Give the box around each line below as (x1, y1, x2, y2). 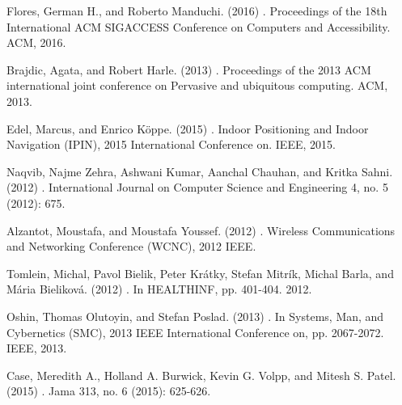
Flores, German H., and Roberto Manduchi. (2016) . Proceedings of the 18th (6, 2, 387, 19)
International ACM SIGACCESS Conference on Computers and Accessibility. (6, 18, 391, 35)
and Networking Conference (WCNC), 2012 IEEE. (6, 238, 256, 255)
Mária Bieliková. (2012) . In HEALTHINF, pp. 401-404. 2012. (6, 281, 312, 297)
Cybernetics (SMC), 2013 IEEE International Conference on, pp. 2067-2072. (6, 323, 384, 340)
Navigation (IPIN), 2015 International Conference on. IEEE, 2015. (6, 136, 336, 153)
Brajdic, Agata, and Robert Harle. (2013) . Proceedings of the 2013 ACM (6, 61, 371, 78)
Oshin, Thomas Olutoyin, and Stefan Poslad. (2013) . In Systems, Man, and (6, 307, 384, 324)
